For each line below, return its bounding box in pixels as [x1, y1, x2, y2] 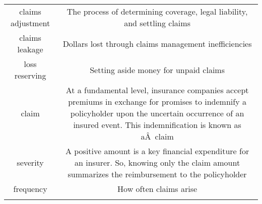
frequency [13, 183, 47, 194]
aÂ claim [141, 130, 174, 142]
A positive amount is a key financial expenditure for [65, 145, 249, 157]
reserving [14, 70, 46, 81]
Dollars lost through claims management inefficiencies [62, 37, 252, 49]
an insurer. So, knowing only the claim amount [74, 157, 240, 168]
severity [17, 157, 44, 168]
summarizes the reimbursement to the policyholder [68, 168, 247, 180]
